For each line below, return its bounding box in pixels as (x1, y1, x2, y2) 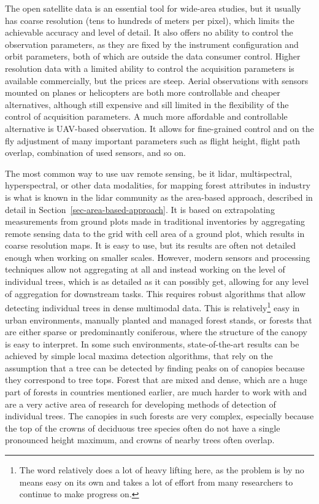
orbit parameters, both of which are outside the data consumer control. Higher (5, 50, 301, 63)
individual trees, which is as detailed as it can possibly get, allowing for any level (5, 275, 309, 288)
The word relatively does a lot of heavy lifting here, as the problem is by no (19, 463, 304, 476)
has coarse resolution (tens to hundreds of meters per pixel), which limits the (5, 14, 294, 26)
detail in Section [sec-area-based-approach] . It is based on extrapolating (5, 203, 275, 215)
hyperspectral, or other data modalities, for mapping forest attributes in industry (5, 179, 310, 192)
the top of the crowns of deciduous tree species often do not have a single (5, 421, 280, 434)
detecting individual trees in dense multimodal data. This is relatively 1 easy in (5, 300, 300, 314)
